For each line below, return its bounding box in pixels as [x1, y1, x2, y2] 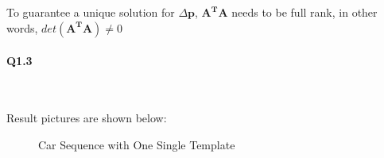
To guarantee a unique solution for [6, 4, 175, 20]
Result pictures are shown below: [6, 109, 167, 125]
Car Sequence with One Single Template [38, 136, 235, 152]
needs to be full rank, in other [231, 4, 378, 20]
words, [6, 19, 38, 36]
